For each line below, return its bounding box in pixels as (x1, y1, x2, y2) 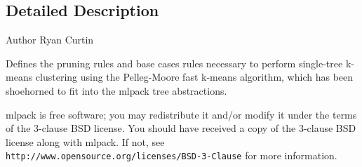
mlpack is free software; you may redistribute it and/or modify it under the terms (6, 107, 357, 121)
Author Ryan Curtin (6, 32, 94, 47)
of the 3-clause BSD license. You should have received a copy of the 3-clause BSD (6, 121, 356, 135)
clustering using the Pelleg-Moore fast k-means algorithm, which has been (35, 69, 354, 84)
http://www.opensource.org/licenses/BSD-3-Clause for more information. (6, 148, 337, 163)
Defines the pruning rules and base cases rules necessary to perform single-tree (6, 55, 343, 70)
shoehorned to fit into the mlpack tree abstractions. (6, 83, 227, 98)
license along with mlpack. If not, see (6, 134, 165, 149)
